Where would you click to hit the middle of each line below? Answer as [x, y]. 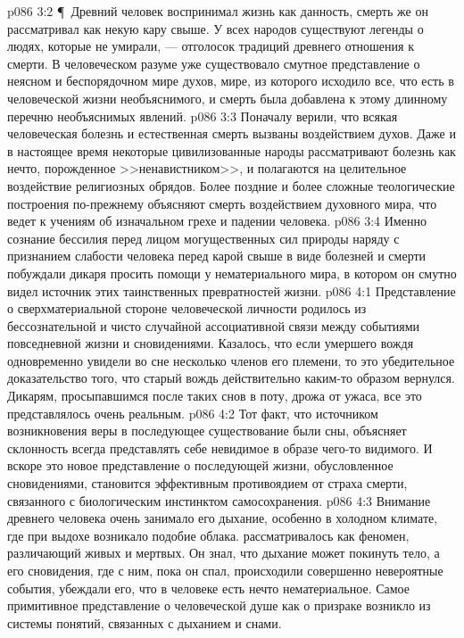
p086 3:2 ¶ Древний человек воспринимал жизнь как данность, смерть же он [218, 11]
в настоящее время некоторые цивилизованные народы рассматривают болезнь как [232, 150]
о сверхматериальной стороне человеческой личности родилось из [187, 308]
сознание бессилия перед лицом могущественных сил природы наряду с [203, 238]
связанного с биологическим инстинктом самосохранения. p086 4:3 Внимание [219, 500]
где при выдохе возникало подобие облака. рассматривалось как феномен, [208, 535]
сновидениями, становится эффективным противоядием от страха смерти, [207, 483]
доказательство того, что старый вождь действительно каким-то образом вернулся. [231, 378]
